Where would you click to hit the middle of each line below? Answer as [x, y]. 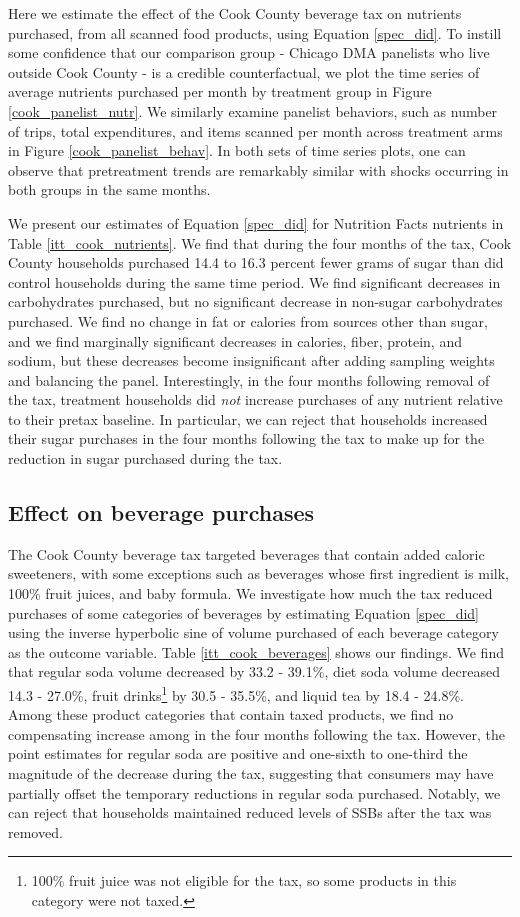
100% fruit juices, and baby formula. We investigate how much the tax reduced [250, 593]
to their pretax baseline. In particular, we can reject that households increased [248, 418]
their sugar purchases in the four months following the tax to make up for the [246, 438]
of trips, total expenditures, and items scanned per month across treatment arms [255, 130]
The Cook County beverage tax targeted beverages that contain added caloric [246, 553]
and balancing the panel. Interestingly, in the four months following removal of [249, 379]
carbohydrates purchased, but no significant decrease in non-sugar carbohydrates [255, 301]
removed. [35, 831]
